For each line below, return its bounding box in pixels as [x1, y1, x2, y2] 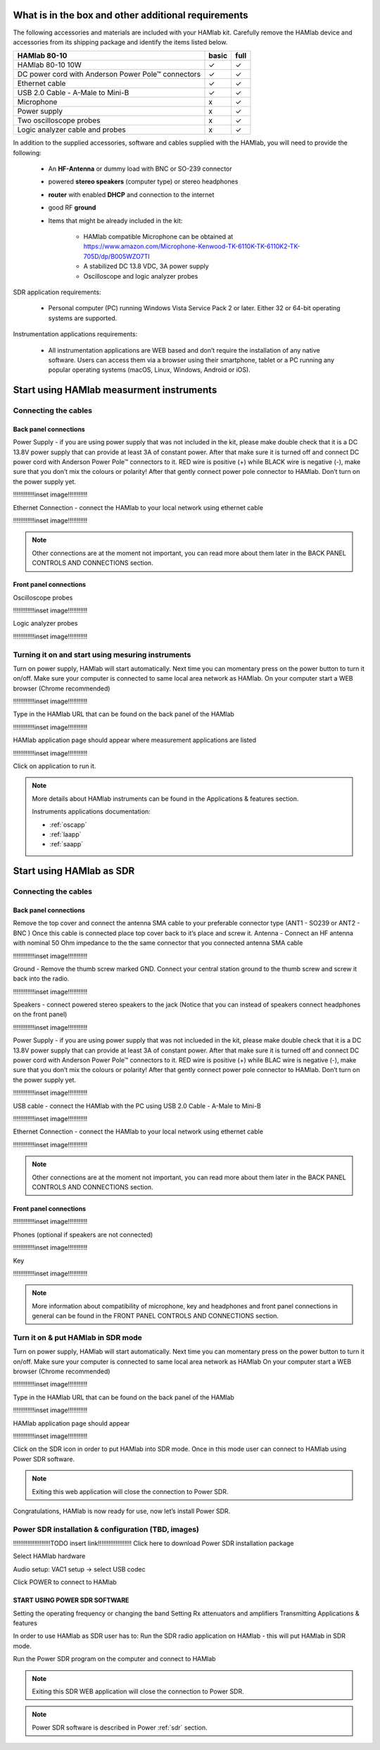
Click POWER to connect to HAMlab [13, 1578, 118, 1586]
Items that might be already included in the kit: [48, 216, 183, 225]
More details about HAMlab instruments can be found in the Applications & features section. [32, 794, 299, 803]
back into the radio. [13, 974, 70, 983]
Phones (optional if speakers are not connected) [13, 1230, 153, 1239]
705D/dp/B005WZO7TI [83, 252, 151, 260]
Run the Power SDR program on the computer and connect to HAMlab [13, 1655, 216, 1663]
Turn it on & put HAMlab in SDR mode [13, 1332, 142, 1342]
